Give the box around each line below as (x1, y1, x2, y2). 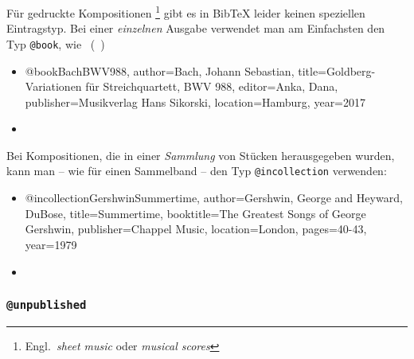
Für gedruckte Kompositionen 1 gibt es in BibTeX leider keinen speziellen (6, 2, 365, 21)
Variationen (25, 78, 82, 95)
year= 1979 (25, 236, 77, 252)
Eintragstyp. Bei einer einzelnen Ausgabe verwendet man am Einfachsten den (6, 20, 385, 37)
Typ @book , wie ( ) (6, 35, 105, 52)
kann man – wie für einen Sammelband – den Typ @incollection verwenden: (6, 162, 387, 179)
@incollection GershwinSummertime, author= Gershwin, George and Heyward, (25, 189, 403, 206)
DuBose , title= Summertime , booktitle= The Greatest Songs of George (25, 205, 366, 221)
